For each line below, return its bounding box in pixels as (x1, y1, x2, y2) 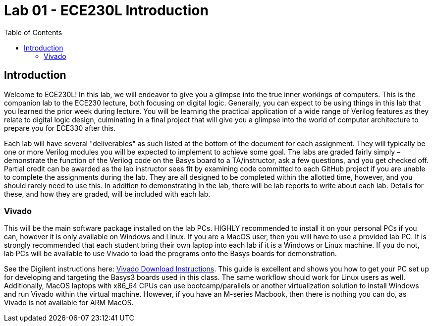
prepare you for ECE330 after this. (4, 123, 116, 132)
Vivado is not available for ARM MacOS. (4, 298, 134, 307)
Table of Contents (4, 28, 62, 37)
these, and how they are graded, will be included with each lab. (4, 189, 211, 198)
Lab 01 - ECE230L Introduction (4, 2, 209, 19)
